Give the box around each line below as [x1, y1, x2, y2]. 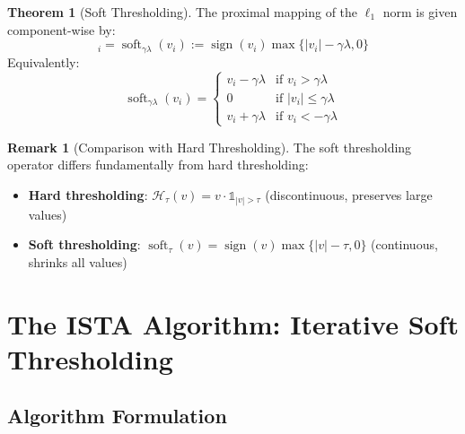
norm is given [382, 3, 458, 21]
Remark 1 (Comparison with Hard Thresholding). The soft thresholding [7, 137, 412, 156]
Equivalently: [7, 52, 80, 71]
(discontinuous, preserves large [265, 186, 433, 204]
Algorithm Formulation [7, 402, 227, 430]
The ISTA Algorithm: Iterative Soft [7, 305, 459, 342]
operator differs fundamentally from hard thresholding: [7, 155, 309, 174]
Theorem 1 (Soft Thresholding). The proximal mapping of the [7, 3, 358, 21]
